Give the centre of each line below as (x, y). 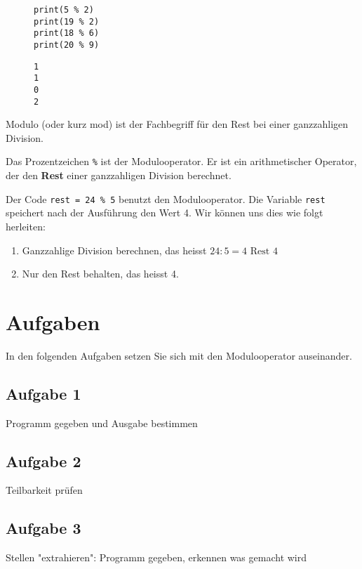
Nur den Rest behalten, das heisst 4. (100, 274)
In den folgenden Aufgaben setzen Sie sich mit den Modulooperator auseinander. (179, 355)
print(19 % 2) (67, 21)
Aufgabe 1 (43, 393)
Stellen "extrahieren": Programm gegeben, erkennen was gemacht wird (156, 557)
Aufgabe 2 (43, 460)
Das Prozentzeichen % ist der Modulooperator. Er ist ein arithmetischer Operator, (181, 161)
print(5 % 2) (64, 10)
